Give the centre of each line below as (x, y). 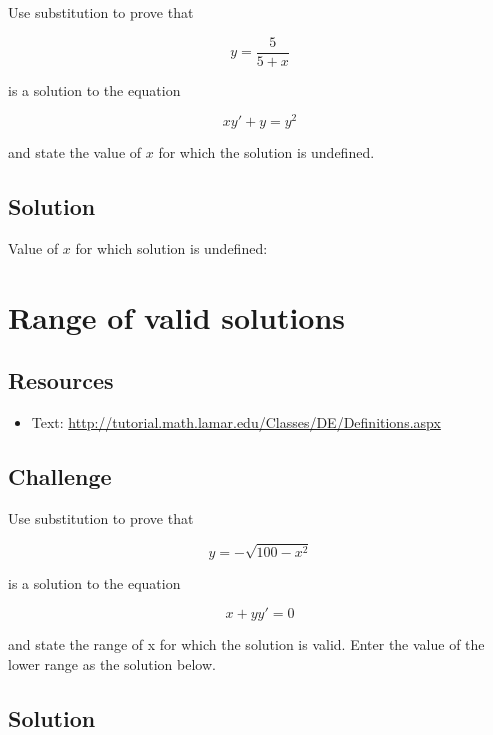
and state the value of (75, 152)
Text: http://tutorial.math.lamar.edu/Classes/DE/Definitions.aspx (236, 422)
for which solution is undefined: (171, 248)
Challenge (60, 476)
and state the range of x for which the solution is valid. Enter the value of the (246, 644)
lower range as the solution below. (112, 664)
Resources (61, 380)
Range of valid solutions (177, 316)
